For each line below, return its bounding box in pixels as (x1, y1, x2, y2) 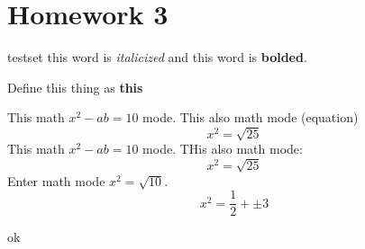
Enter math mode (7, 171, 105, 190)
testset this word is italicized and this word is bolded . (7, 48, 307, 67)
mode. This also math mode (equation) (142, 108, 359, 127)
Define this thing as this (7, 77, 143, 96)
